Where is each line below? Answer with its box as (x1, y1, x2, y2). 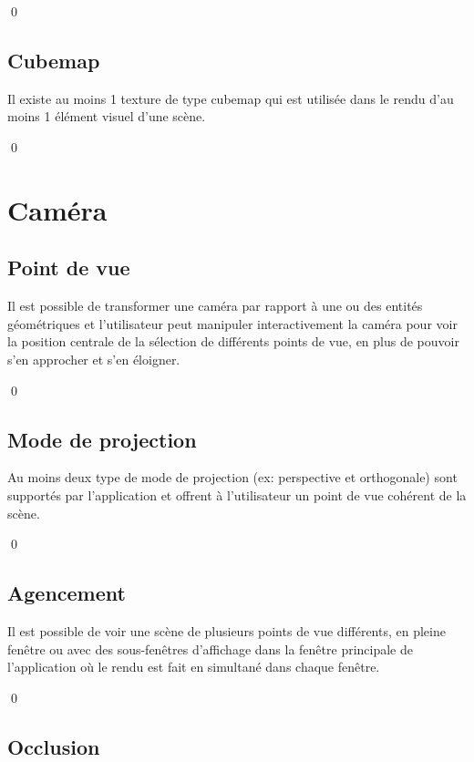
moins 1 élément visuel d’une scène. (7, 107, 206, 126)
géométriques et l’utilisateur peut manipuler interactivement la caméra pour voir (7, 314, 458, 333)
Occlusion (7, 732, 100, 760)
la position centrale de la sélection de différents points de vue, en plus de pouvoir (7, 332, 459, 351)
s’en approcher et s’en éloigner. (7, 349, 180, 368)
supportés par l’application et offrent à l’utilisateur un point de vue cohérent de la (7, 485, 467, 504)
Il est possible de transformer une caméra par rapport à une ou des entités (7, 296, 423, 315)
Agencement (7, 579, 126, 607)
